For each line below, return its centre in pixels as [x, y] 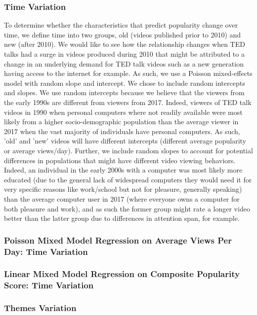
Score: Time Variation [49, 285]
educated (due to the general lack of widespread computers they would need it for [128, 179]
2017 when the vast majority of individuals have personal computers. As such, [122, 131]
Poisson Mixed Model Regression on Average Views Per [118, 240]
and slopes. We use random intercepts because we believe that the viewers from [124, 92]
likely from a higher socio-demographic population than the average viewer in [121, 122]
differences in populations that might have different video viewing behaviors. [120, 160]
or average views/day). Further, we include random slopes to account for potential [128, 150]
